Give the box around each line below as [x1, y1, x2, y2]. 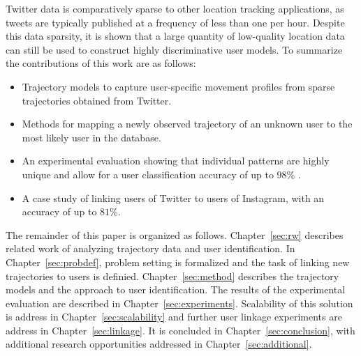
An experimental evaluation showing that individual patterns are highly [22, 153, 330, 168]
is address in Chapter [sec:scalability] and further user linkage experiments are [6, 309, 342, 324]
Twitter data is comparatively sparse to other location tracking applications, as [6, 1, 344, 15]
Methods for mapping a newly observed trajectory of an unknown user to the [22, 116, 353, 131]
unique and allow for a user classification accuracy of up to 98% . [22, 167, 301, 181]
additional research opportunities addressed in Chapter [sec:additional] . [6, 336, 312, 351]
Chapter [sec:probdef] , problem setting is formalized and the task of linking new [6, 254, 350, 269]
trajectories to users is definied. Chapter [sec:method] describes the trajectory [6, 268, 339, 283]
